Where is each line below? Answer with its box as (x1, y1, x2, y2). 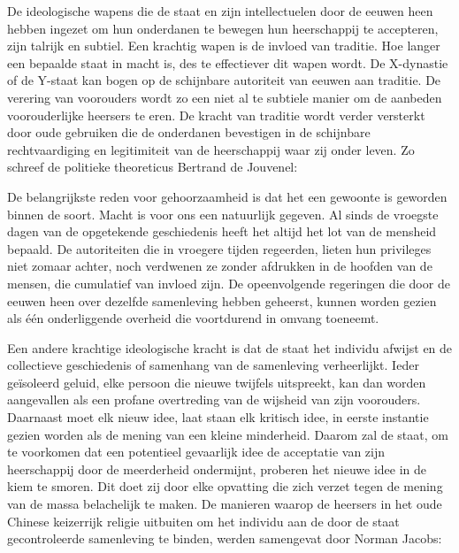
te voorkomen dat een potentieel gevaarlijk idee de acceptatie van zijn (7, 442, 386, 461)
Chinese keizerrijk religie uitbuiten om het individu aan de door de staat (7, 511, 400, 530)
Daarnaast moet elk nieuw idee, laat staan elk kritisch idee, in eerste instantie (7, 408, 429, 426)
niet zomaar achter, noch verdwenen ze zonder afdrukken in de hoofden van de (7, 257, 432, 275)
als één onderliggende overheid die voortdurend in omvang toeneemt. (7, 309, 379, 327)
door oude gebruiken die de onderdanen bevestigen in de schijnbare (7, 123, 371, 142)
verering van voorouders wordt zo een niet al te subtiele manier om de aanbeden (7, 88, 442, 106)
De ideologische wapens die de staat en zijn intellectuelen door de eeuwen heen (7, 2, 433, 19)
